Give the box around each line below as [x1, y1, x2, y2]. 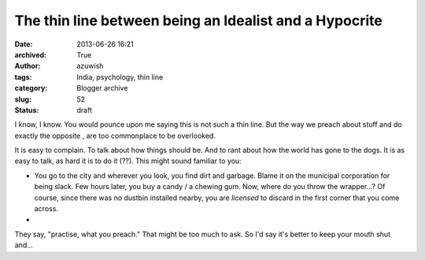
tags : [14, 72, 32, 82]
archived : [14, 50, 47, 59]
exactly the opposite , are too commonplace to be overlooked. [14, 131, 216, 140]
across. [34, 204, 59, 214]
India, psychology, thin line [76, 72, 164, 82]
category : [14, 84, 48, 93]
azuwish [76, 61, 104, 71]
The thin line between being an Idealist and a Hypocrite [14, 12, 383, 29]
